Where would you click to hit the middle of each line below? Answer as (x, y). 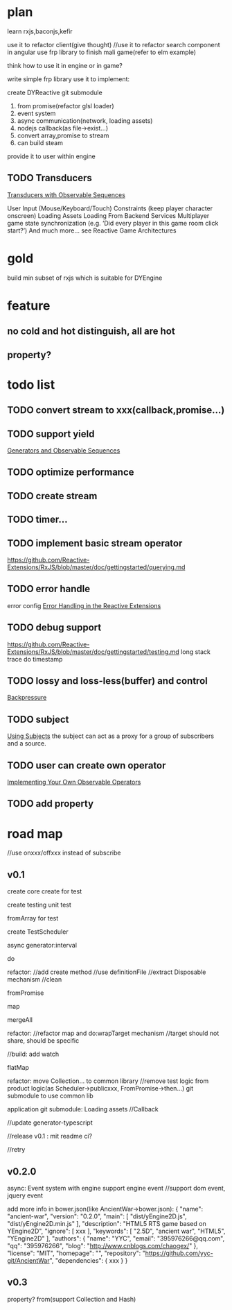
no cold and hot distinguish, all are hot (91, 331)
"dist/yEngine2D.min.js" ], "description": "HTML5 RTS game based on (107, 1224)
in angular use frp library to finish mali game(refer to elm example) (101, 52)
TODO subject (38, 719)
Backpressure (27, 698)
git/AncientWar (28, 1261)
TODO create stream (52, 496)
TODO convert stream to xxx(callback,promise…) (116, 410)
